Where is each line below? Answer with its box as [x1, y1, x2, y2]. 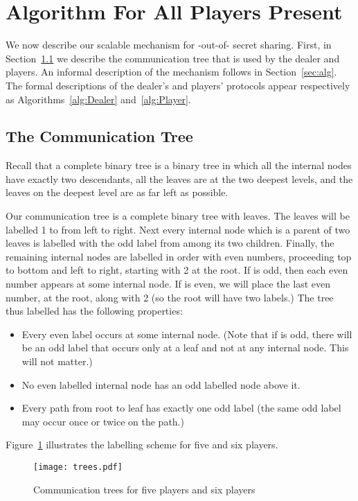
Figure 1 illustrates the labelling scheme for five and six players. [6, 437, 278, 452]
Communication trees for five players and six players [33, 482, 256, 496]
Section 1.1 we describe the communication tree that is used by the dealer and [6, 51, 340, 65]
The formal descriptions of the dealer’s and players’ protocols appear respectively [6, 78, 350, 92]
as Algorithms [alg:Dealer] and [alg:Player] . [6, 91, 191, 106]
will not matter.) [21, 354, 93, 369]
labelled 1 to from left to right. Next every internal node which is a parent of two [6, 222, 350, 236]
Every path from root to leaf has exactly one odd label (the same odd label [21, 401, 341, 415]
